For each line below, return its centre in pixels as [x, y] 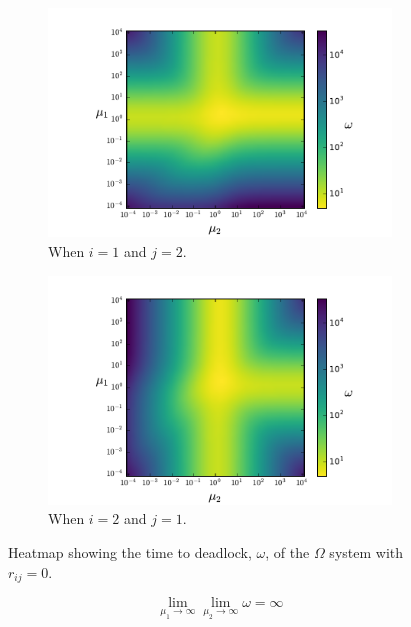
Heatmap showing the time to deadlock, [130, 552]
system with [366, 552]
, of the [287, 552]
